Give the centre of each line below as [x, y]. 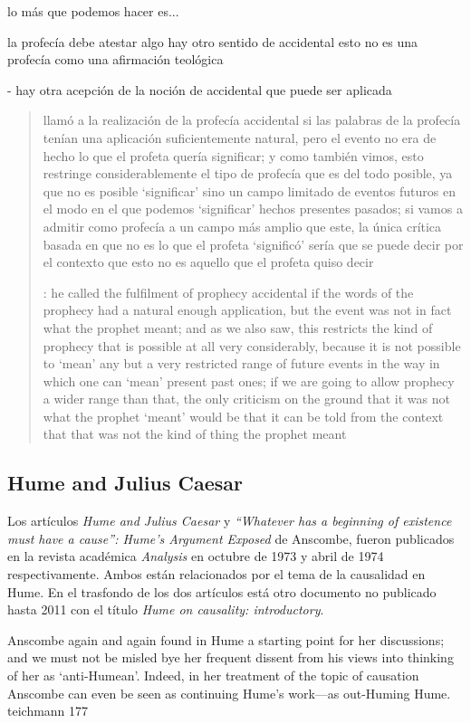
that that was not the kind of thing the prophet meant [195, 434]
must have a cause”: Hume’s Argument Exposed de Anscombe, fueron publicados [231, 538]
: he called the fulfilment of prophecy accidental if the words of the [228, 292]
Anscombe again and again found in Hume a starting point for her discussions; [226, 639]
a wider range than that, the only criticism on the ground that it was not [246, 399]
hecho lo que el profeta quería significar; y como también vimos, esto [233, 155]
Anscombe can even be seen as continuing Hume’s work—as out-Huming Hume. [229, 693]
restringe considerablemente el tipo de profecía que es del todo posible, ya [248, 173]
